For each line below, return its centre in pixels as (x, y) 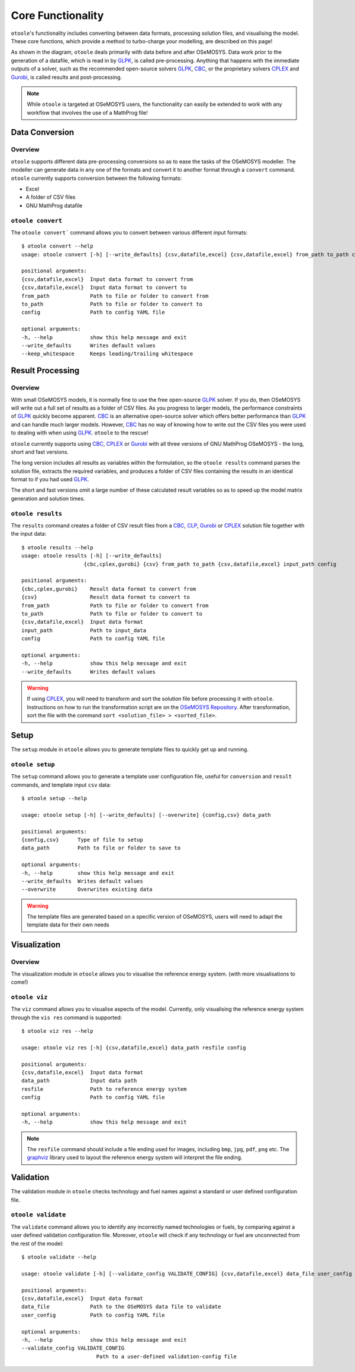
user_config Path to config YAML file (93, 1315)
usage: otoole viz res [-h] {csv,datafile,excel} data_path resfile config (134, 1047)
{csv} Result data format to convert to (106, 597)
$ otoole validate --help (59, 1257)
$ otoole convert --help (57, 246)
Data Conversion (43, 132)
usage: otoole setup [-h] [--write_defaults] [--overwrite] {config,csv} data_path (146, 815)
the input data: (29, 534)
